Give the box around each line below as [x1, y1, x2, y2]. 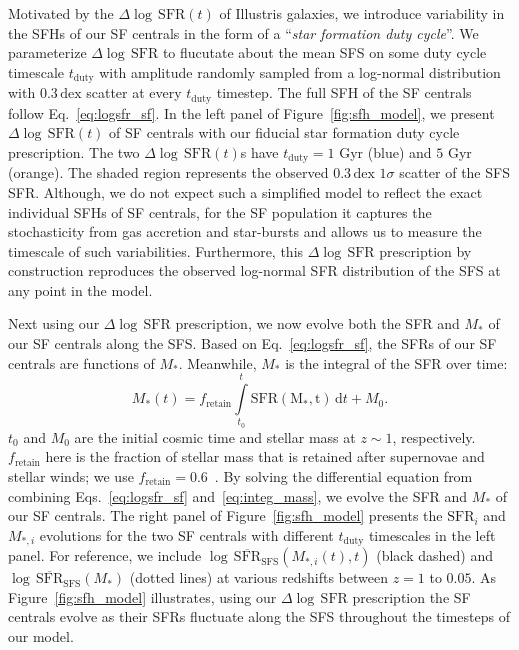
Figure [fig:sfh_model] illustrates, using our [8, 586, 277, 607]
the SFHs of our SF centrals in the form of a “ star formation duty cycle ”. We [8, 22, 479, 43]
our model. [8, 626, 74, 646]
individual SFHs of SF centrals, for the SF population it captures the [8, 201, 432, 222]
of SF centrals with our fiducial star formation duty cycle [109, 122, 460, 143]
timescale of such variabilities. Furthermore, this [8, 240, 304, 261]
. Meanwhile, [178, 352, 257, 373]
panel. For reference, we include [8, 545, 202, 566]
